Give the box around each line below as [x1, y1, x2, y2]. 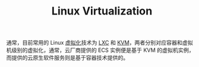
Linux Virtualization [51, 4, 153, 18]
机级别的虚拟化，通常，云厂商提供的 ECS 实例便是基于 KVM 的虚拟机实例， [6, 46, 195, 54]
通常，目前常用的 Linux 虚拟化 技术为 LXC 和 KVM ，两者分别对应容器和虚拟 [6, 39, 194, 46]
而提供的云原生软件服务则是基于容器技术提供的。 [6, 54, 129, 62]
